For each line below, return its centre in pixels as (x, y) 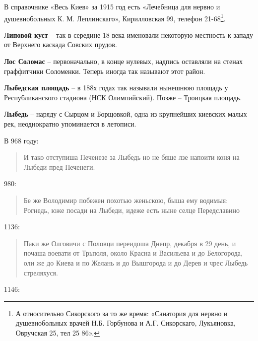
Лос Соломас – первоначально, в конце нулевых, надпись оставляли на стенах (123, 61)
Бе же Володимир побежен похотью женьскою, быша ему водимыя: (126, 200)
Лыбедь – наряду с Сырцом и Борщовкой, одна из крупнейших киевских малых (126, 114)
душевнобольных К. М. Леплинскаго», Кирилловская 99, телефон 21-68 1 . (115, 17)
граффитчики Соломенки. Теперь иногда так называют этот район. (105, 71)
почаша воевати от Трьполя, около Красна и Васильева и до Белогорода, (133, 253)
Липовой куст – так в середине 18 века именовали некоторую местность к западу (129, 34)
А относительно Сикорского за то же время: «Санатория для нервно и (122, 313)
